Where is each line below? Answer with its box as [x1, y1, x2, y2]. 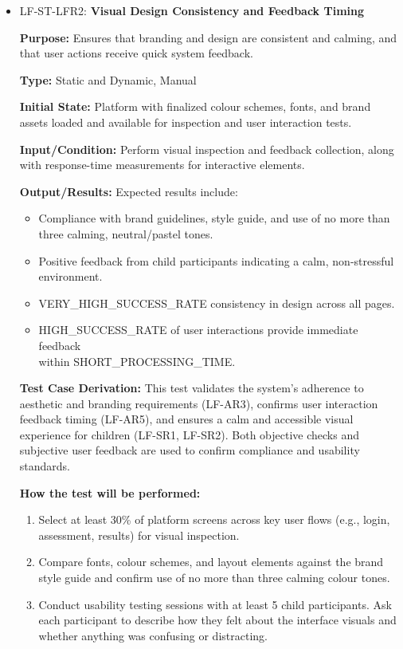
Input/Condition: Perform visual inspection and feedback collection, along [19, 140, 394, 157]
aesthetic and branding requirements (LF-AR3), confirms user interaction [19, 395, 378, 411]
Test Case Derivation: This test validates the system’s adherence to [19, 380, 364, 396]
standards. [19, 458, 71, 474]
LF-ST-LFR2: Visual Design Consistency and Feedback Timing [19, 2, 365, 18]
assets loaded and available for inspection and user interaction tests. [19, 113, 352, 130]
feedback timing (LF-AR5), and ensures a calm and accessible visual [19, 411, 354, 427]
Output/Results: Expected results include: [19, 183, 238, 199]
